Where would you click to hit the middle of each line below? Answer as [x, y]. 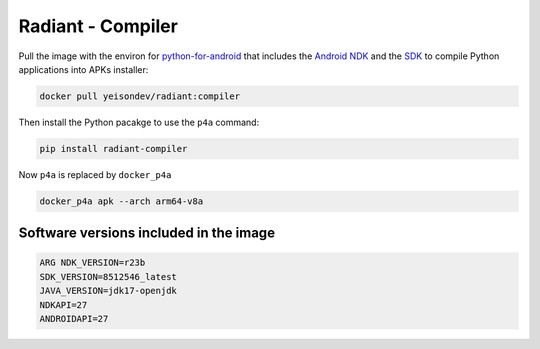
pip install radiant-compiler [113, 148]
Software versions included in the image [146, 233]
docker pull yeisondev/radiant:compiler [139, 96]
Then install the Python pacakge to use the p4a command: [139, 122]
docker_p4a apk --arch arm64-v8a [121, 201]
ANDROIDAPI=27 [74, 319]
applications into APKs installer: [83, 69]
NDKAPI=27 [63, 304]
